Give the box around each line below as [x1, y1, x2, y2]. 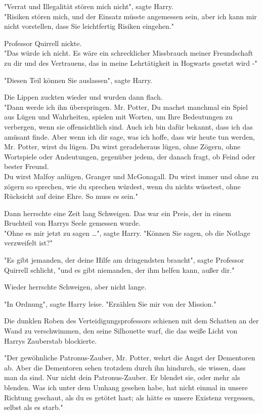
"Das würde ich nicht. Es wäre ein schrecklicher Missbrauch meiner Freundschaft [4, 48, 253, 58]
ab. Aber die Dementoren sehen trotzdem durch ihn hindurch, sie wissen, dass [4, 362, 246, 372]
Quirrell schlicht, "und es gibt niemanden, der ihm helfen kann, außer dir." [4, 264, 235, 275]
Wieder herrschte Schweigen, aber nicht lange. [4, 281, 147, 292]
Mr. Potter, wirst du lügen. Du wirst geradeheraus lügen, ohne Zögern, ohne [4, 141, 241, 152]
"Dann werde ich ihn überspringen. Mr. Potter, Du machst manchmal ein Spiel [4, 101, 248, 112]
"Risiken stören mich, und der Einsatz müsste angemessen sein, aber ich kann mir [4, 11, 257, 21]
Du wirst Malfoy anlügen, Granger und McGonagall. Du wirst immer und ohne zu [4, 171, 259, 181]
